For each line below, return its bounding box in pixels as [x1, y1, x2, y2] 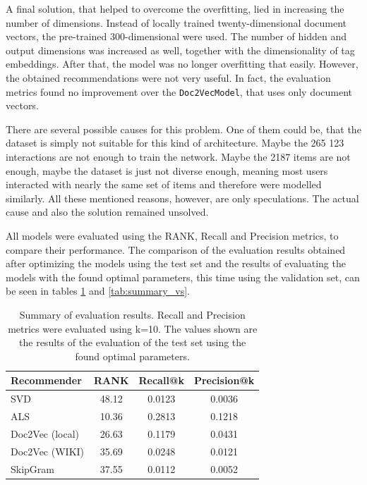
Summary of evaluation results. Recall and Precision [19, 307, 246, 321]
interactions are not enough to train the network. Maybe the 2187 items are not [6, 149, 351, 164]
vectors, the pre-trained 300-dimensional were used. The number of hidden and [6, 29, 347, 44]
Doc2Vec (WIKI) [11, 443, 85, 458]
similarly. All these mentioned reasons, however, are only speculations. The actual [6, 190, 359, 205]
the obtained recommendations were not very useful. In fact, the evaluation [6, 70, 331, 85]
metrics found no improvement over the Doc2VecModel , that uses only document [6, 84, 353, 99]
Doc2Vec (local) [11, 426, 80, 441]
